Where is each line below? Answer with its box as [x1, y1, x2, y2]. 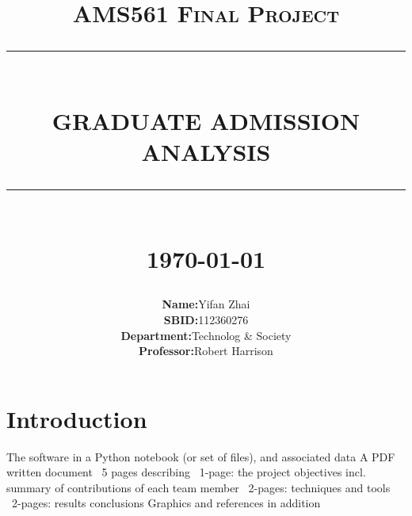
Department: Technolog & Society [120, 327, 292, 343]
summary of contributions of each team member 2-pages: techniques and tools [6, 479, 391, 495]
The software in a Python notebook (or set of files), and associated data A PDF [6, 448, 395, 464]
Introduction [6, 402, 147, 434]
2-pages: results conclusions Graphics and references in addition [11, 495, 321, 511]
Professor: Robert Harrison [139, 342, 273, 359]
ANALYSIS [141, 135, 271, 167]
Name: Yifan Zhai [162, 296, 250, 312]
